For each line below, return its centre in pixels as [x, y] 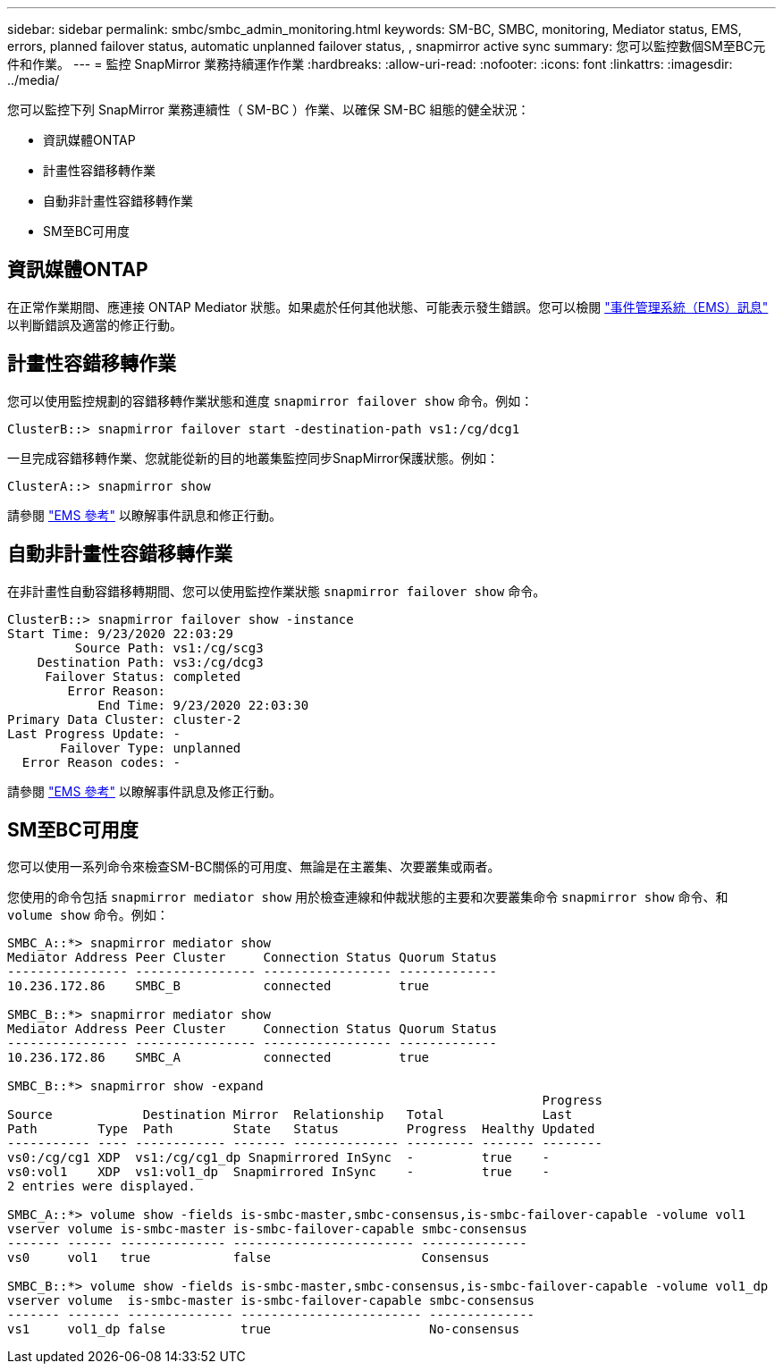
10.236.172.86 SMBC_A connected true [219, 1058]
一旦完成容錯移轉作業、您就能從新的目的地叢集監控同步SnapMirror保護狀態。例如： [253, 458]
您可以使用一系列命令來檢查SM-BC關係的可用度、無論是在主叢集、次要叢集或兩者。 [254, 867]
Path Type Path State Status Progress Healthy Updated [301, 1129]
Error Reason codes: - [101, 762]
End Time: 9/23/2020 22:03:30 [203, 705]
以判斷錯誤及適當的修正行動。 [95, 324]
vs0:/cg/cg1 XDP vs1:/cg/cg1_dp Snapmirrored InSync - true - [278, 1158]
